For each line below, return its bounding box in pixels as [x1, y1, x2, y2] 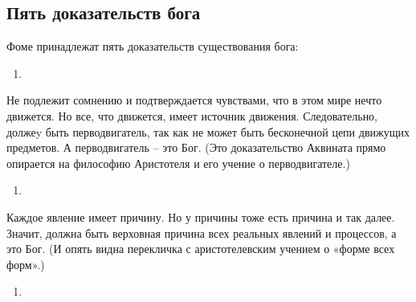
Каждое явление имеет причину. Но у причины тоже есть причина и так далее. [6, 208, 395, 225]
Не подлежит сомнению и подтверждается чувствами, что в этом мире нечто [6, 92, 382, 108]
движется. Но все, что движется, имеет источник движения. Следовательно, [6, 107, 378, 124]
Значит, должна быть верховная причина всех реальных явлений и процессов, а [6, 224, 397, 241]
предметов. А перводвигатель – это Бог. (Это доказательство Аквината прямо [6, 139, 386, 156]
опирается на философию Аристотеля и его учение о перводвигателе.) [6, 154, 350, 171]
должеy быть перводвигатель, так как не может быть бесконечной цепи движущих [6, 123, 410, 140]
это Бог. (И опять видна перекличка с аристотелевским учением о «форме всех [6, 240, 395, 257]
